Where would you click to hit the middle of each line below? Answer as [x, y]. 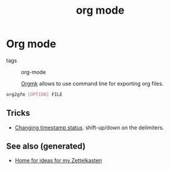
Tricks [18, 113]
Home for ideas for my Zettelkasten [58, 160]
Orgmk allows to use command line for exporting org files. [92, 84]
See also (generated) [46, 146]
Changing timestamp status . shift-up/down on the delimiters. [89, 127]
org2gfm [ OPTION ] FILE [34, 94]
